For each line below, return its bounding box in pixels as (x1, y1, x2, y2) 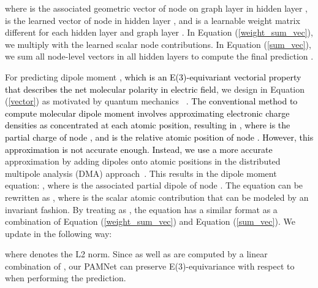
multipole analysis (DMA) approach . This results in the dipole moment (5, 166, 277, 179)
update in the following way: (5, 227, 112, 239)
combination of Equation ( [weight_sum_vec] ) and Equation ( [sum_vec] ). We (5, 215, 295, 228)
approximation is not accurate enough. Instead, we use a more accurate (5, 142, 273, 155)
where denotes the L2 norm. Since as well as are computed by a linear (5, 247, 268, 260)
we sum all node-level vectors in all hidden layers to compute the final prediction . (5, 50, 314, 63)
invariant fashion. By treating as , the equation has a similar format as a (5, 203, 278, 216)
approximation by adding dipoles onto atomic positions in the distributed (5, 155, 281, 168)
